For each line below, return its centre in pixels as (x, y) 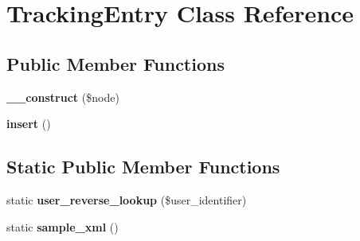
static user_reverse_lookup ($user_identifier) (127, 199)
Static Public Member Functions (143, 167)
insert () (29, 124)
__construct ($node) (63, 97)
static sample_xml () (63, 226)
